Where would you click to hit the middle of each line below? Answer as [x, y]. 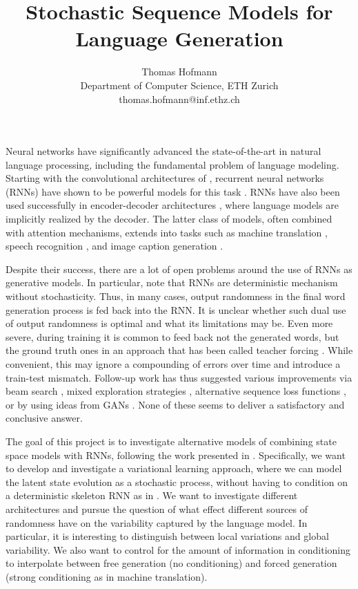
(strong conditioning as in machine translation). [107, 576]
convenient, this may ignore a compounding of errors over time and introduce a [173, 364]
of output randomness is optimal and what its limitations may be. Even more [169, 323]
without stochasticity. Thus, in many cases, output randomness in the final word [176, 296]
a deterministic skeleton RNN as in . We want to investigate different [152, 495]
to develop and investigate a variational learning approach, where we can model [174, 468]
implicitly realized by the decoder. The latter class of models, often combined [169, 219]
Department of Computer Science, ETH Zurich [179, 85]
